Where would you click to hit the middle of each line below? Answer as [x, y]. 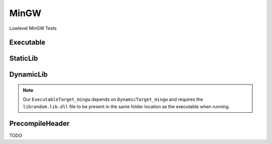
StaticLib [24, 59]
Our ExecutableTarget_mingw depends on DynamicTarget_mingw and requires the [113, 99]
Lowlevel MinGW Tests [33, 28]
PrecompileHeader [40, 123]
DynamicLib [28, 75]
